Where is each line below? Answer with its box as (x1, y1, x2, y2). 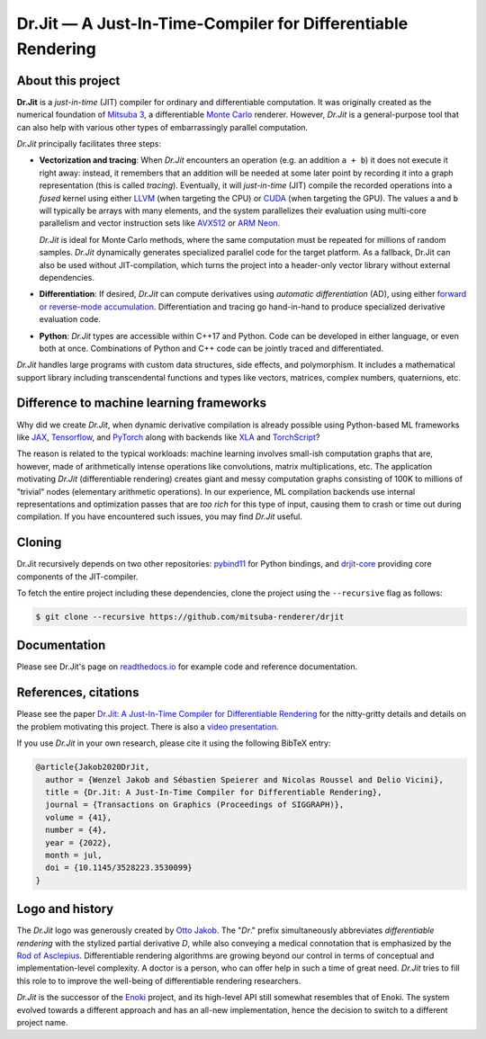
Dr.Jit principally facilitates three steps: (16, 139, 162, 149)
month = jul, (45, 850, 103, 860)
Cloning (16, 535, 62, 551)
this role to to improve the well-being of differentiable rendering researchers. (16, 975, 301, 986)
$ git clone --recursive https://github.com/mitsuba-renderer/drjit (35, 612, 345, 622)
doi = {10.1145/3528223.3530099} (45, 863, 193, 873)
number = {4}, (45, 825, 108, 836)
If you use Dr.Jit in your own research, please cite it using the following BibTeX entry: (16, 738, 331, 748)
